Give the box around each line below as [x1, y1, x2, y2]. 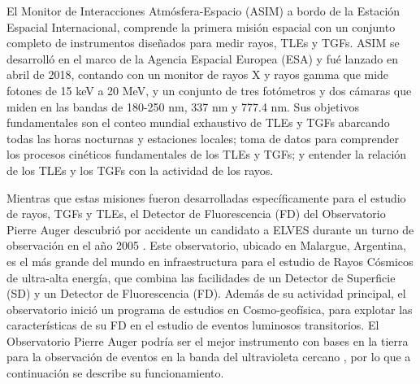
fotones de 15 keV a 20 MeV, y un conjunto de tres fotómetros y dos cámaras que [6, 81, 412, 98]
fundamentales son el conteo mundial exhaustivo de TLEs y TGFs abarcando [6, 114, 390, 131]
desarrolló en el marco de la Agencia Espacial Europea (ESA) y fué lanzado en [6, 50, 398, 67]
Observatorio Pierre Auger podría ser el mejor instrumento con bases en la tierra [6, 332, 409, 349]
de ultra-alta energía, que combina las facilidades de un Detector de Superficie [6, 268, 396, 286]
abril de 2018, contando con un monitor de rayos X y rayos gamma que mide [6, 66, 389, 83]
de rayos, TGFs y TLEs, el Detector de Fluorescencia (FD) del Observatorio [6, 205, 386, 222]
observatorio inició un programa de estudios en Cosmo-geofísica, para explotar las [6, 300, 413, 317]
